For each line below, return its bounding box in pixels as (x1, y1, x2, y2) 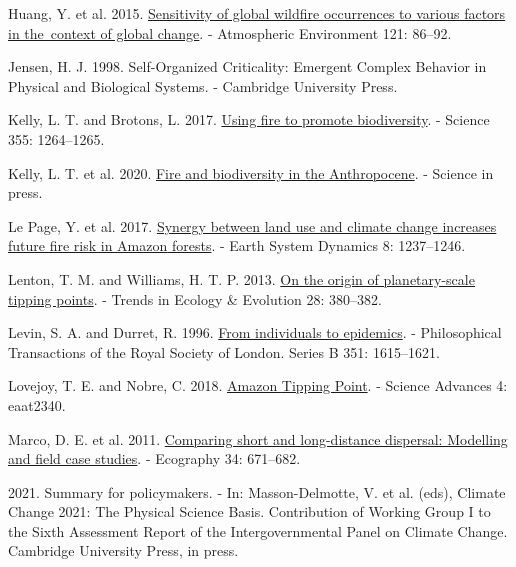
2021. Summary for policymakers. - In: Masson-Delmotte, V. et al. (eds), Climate (8, 481, 506, 502)
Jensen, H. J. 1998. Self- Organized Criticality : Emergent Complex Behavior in (8, 56, 487, 77)
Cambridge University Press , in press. (8, 540, 239, 561)
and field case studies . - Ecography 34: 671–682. (8, 448, 301, 469)
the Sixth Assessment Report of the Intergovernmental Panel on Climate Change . (8, 520, 508, 541)
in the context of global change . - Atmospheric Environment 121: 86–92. (8, 22, 452, 43)
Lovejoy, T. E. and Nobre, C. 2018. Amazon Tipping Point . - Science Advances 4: (8, 375, 508, 396)
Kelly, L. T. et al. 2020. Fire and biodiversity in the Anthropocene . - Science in (8, 162, 494, 183)
